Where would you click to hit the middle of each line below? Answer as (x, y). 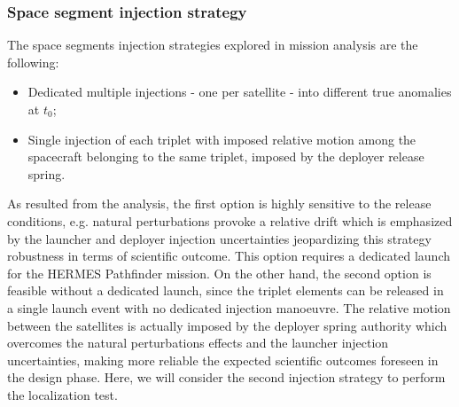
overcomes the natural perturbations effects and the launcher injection (198, 343)
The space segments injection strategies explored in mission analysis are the (213, 45)
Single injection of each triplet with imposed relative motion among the (222, 139)
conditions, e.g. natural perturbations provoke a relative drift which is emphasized (230, 220)
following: (33, 62)
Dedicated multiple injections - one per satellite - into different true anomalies (240, 92)
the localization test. (62, 394)
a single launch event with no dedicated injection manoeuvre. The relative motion (229, 307)
